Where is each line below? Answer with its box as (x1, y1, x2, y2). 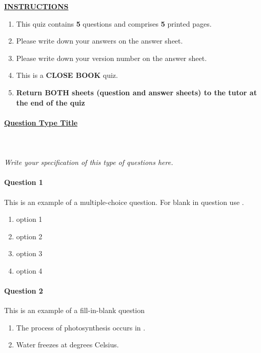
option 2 (16, 231, 43, 241)
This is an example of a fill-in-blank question (4, 305, 145, 316)
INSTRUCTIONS (4, 1, 69, 11)
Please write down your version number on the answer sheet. (16, 52, 207, 63)
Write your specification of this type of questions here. (4, 157, 173, 168)
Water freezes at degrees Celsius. (16, 339, 119, 350)
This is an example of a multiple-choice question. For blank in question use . (4, 196, 244, 207)
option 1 (16, 214, 43, 224)
